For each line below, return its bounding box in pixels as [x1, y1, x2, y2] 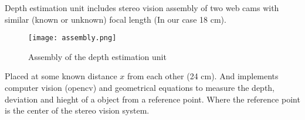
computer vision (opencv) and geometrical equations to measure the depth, [5, 82, 275, 94]
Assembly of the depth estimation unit [28, 50, 167, 62]
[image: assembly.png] [28, 34, 117, 43]
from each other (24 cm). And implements [127, 70, 279, 82]
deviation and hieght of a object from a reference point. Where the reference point [5, 93, 300, 105]
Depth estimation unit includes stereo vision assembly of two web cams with [5, 2, 279, 13]
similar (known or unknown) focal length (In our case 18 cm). [5, 13, 226, 25]
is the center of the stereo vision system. [5, 104, 150, 117]
